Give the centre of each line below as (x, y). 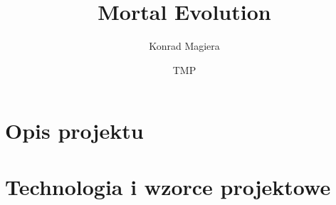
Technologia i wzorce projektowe (168, 186)
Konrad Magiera (184, 46)
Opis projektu (74, 131)
